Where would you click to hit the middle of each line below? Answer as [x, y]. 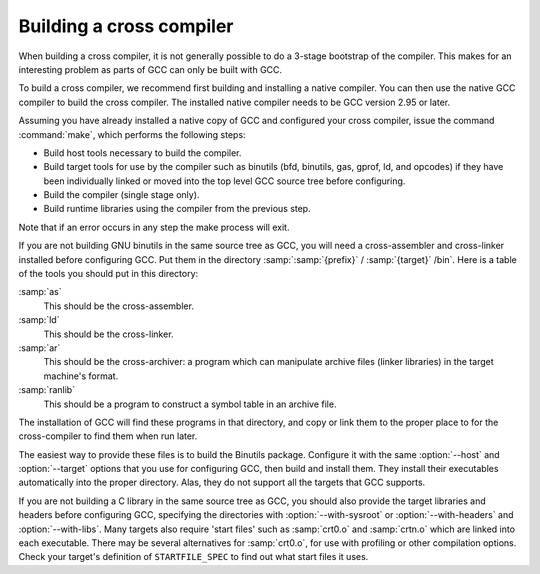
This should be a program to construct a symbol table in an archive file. [190, 404]
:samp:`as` [40, 292]
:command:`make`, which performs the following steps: [132, 134]
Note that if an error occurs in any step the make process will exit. [154, 227]
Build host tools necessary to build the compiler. [142, 152]
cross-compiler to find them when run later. [108, 436]
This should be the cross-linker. [108, 334]
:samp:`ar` [39, 347]
